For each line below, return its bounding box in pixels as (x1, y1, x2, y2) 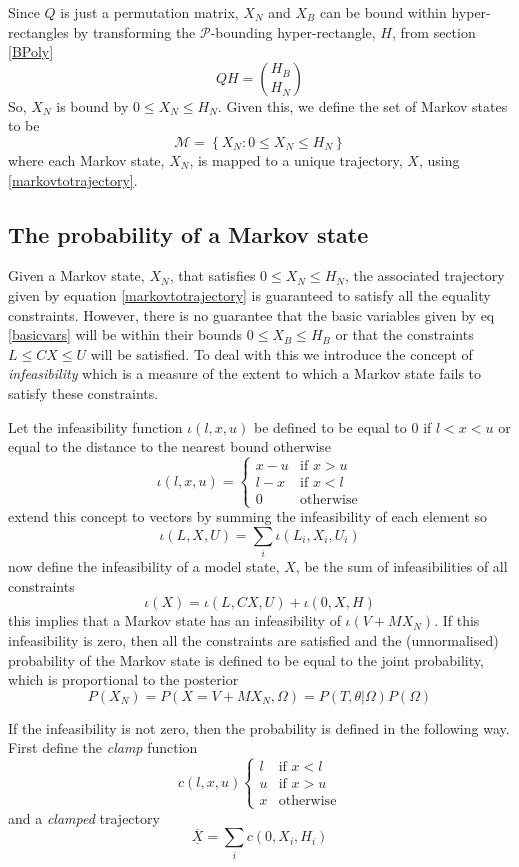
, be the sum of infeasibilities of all (295, 556, 508, 577)
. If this (434, 610, 480, 631)
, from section (392, 21, 476, 42)
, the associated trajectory (344, 265, 505, 286)
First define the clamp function (8, 737, 198, 758)
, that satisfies (169, 265, 256, 286)
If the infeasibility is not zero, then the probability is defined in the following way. (8, 717, 510, 738)
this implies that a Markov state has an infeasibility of (8, 610, 341, 631)
